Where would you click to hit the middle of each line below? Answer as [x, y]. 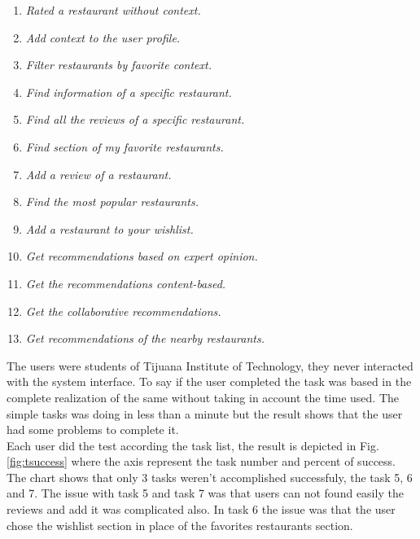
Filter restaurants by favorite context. [118, 65]
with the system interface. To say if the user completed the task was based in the [209, 381]
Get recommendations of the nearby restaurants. [145, 338]
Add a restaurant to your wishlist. [109, 228]
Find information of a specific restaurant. [129, 92]
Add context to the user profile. [103, 37]
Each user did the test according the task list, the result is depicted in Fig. [193, 445]
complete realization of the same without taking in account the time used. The [203, 397]
